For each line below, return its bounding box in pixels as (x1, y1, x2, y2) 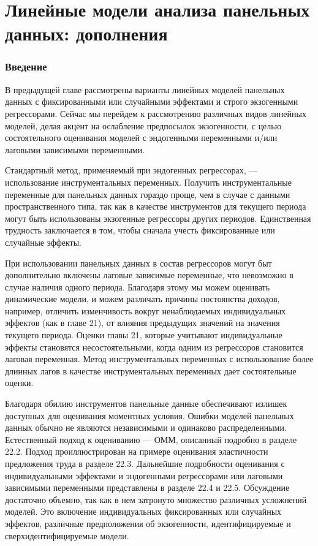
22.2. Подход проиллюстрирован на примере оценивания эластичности (5, 445, 268, 458)
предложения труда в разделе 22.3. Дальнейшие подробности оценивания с (5, 457, 285, 469)
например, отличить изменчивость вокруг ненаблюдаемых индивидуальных (5, 304, 286, 317)
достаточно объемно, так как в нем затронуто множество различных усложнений (5, 493, 307, 506)
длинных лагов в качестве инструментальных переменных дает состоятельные (5, 364, 297, 377)
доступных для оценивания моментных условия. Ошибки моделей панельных (5, 409, 294, 422)
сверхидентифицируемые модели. (5, 529, 129, 542)
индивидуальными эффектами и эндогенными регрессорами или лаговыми (5, 469, 283, 482)
